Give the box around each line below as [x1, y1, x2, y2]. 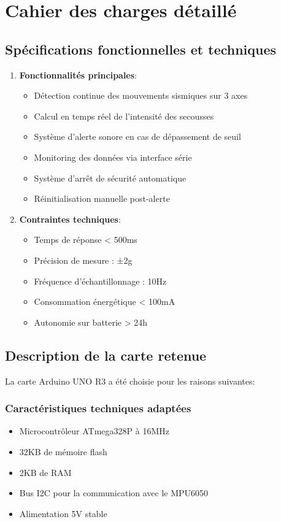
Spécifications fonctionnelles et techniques [5, 39, 277, 58]
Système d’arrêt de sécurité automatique [34, 171, 187, 184]
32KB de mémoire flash [19, 445, 107, 458]
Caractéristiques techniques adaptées [5, 401, 191, 416]
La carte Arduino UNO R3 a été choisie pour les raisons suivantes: [5, 374, 255, 387]
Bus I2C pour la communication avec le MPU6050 [19, 486, 209, 499]
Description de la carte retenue [5, 345, 207, 364]
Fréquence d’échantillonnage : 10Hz [34, 274, 167, 287]
